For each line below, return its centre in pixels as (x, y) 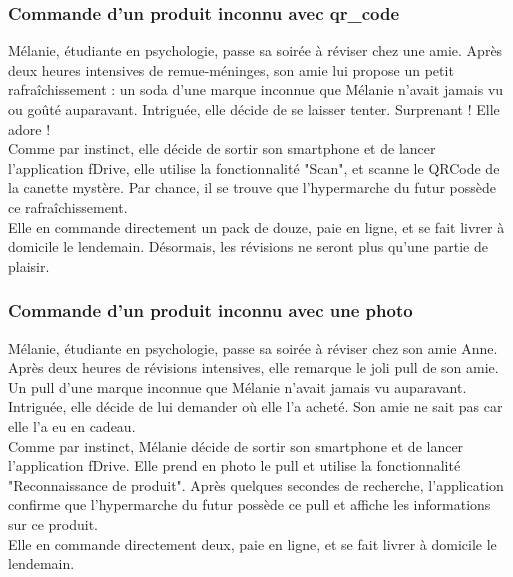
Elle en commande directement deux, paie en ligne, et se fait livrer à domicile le (252, 543)
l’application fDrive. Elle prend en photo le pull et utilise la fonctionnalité (234, 465)
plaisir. (29, 265)
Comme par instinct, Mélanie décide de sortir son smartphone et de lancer (236, 445)
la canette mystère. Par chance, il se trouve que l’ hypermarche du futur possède (252, 187)
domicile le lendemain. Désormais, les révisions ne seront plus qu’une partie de (248, 246)
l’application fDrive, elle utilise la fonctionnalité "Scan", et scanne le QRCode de (254, 167)
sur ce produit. (53, 523)
